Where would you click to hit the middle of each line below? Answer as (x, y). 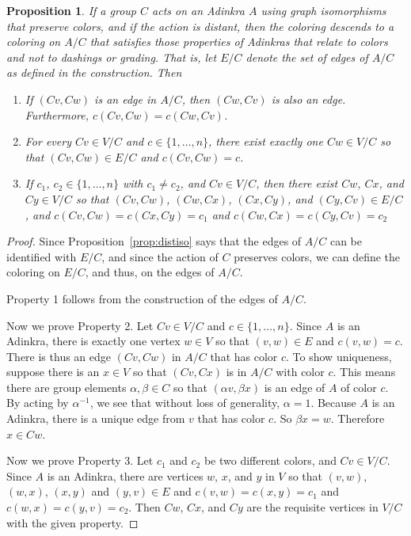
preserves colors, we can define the (317, 256)
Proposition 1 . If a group (71, 10)
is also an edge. (308, 99)
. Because (333, 403)
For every (48, 141)
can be (346, 241)
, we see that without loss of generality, (185, 403)
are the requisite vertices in (312, 507)
